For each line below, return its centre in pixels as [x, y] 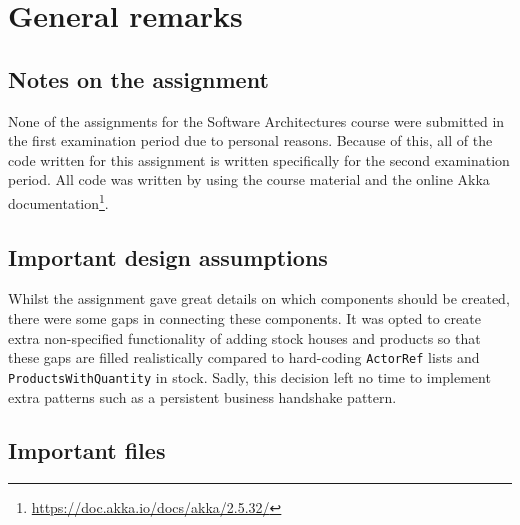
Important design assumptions [168, 256]
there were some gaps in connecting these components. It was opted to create [244, 318]
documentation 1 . [58, 201]
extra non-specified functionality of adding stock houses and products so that [244, 337]
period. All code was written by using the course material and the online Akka [249, 179]
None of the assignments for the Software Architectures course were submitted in [256, 120]
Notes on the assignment [138, 78]
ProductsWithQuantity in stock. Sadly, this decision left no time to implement [249, 376]
